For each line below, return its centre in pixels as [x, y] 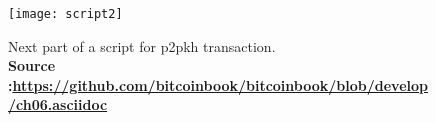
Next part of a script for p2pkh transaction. [142, 45]
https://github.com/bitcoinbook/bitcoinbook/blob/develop [220, 84]
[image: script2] [65, 14]
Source [32, 65]
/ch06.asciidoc [58, 104]
